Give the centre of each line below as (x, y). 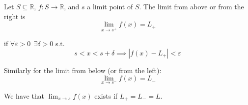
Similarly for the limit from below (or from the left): (83, 70)
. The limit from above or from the (192, 6)
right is (15, 16)
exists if (106, 95)
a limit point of (110, 6)
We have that (24, 95)
